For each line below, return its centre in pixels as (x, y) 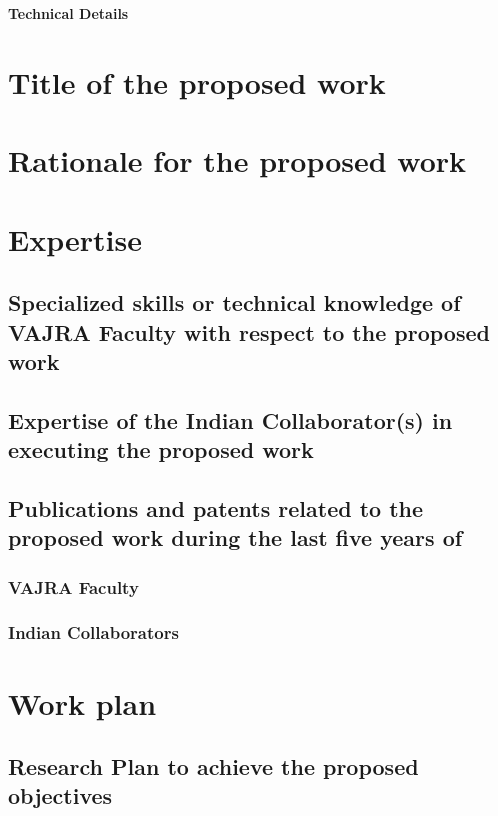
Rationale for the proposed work (237, 160)
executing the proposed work (161, 449)
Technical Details (68, 13)
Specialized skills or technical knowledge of (234, 302)
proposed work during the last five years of (235, 537)
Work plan (82, 702)
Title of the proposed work (197, 81)
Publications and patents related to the (216, 507)
